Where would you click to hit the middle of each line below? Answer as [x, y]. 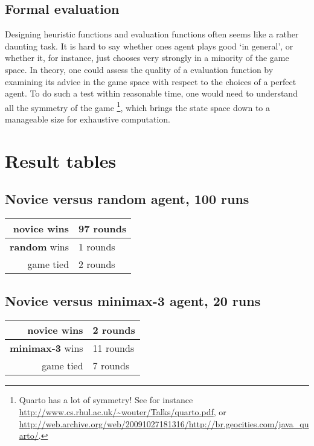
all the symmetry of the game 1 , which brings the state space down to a [138, 106]
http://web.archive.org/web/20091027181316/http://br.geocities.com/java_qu [164, 423]
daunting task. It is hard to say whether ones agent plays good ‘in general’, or [149, 46]
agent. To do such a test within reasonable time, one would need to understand [151, 93]
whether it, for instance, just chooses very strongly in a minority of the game [147, 58]
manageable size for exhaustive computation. [88, 119]
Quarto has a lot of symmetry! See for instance [106, 400]
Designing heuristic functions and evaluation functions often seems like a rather [152, 34]
